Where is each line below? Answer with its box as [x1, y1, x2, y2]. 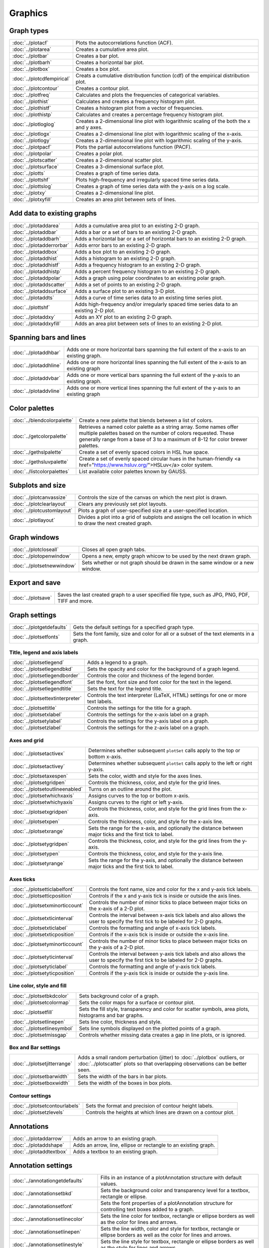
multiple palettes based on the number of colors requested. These [79, 429, 234, 436]
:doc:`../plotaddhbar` [12, 349, 61, 356]
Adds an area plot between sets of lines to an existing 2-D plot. [75, 320, 223, 327]
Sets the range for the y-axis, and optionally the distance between [88, 857, 244, 864]
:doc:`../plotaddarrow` [12, 1135, 64, 1142]
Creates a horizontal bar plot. [75, 59, 144, 66]
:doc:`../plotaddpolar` [12, 275, 62, 282]
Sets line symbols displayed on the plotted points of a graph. [79, 1025, 221, 1032]
